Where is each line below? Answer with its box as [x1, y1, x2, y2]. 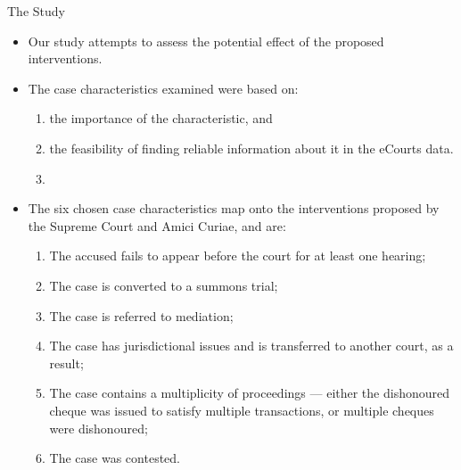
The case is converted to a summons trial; [49, 276, 278, 294]
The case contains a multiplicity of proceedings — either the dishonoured [49, 383, 450, 402]
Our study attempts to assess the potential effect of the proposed [28, 31, 384, 50]
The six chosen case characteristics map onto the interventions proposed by [28, 199, 440, 218]
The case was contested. [49, 449, 180, 467]
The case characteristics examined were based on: [28, 78, 299, 97]
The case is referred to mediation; [49, 306, 234, 325]
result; [49, 353, 84, 372]
